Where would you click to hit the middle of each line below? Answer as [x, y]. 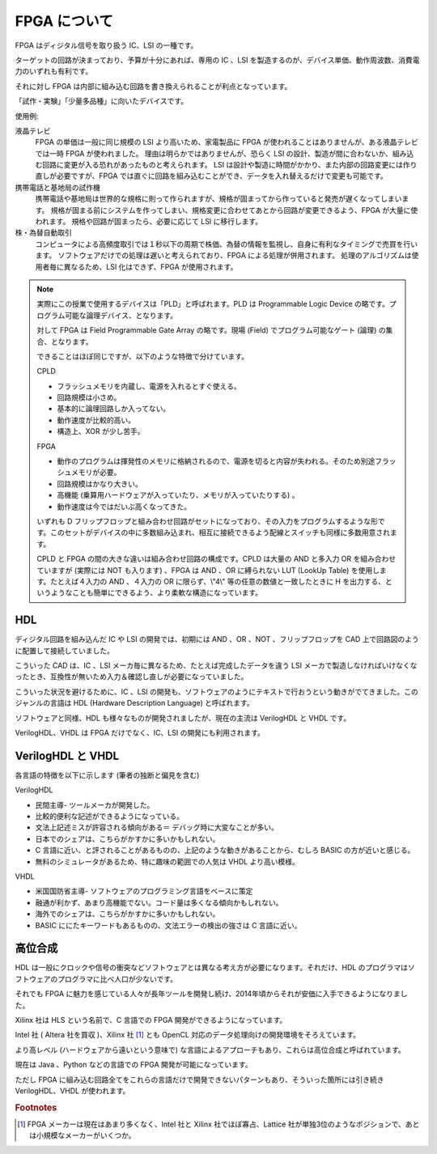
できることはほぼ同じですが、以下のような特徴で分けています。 [143, 356]
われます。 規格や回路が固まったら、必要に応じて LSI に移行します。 [149, 222]
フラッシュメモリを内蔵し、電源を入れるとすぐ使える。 [149, 386]
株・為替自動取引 [43, 233]
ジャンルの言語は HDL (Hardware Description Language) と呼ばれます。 [134, 703]
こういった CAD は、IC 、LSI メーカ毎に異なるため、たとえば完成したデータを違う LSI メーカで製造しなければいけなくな [216, 666]
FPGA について [64, 21]
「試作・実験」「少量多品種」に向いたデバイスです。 [102, 101]
